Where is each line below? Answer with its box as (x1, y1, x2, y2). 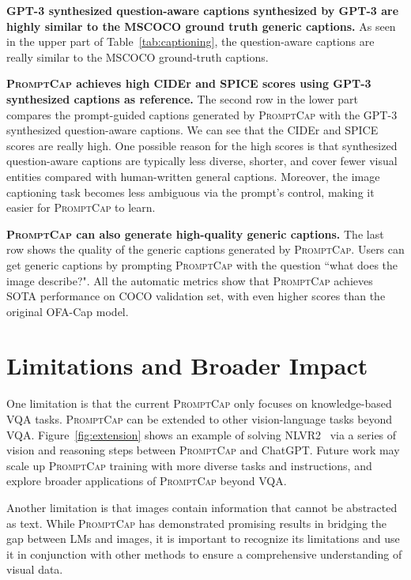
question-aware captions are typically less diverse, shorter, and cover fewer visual (6, 153, 398, 169)
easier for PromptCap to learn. (6, 199, 156, 216)
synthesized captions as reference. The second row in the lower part (6, 90, 359, 107)
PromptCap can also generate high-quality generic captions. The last (6, 225, 384, 242)
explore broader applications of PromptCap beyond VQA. (6, 473, 287, 489)
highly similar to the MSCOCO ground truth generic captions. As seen (6, 17, 396, 34)
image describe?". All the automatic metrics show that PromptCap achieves (6, 272, 373, 288)
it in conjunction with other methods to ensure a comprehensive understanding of (6, 545, 402, 562)
